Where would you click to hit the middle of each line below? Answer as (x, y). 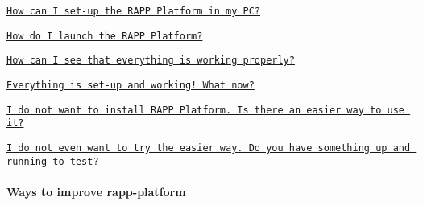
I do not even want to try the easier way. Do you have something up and (209, 148)
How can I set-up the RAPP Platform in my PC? (133, 11)
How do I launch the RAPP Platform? (105, 36)
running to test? (53, 161)
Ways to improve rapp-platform (96, 191)
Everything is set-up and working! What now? (131, 85)
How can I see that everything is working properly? (151, 61)
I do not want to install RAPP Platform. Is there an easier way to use (205, 110)
